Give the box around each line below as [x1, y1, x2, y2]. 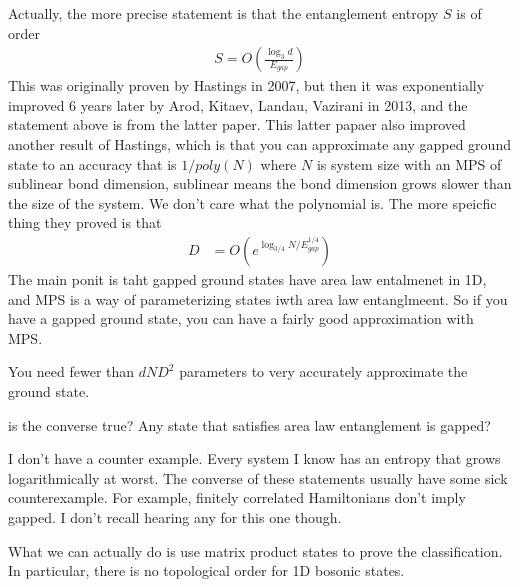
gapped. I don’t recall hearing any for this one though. [8, 506, 342, 527]
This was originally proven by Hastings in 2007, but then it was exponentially [8, 75, 485, 96]
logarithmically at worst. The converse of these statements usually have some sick [8, 467, 508, 488]
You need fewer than [8, 361, 135, 382]
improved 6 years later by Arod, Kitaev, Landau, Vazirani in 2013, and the [8, 94, 468, 115]
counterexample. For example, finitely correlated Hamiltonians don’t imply [8, 487, 466, 508]
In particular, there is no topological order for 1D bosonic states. [8, 560, 405, 581]
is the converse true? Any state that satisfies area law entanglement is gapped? [8, 414, 491, 435]
